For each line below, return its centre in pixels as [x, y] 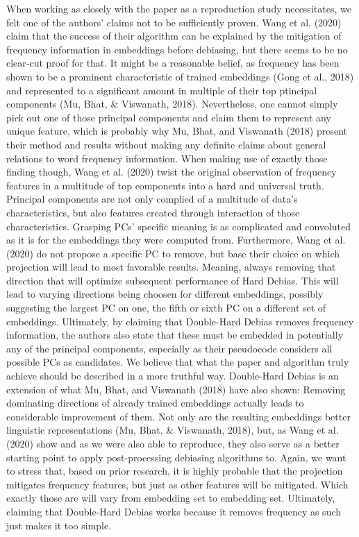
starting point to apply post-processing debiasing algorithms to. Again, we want [176, 457]
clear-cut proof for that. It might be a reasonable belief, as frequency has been [173, 63]
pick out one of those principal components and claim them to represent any [169, 117]
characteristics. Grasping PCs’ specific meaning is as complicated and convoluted [178, 226]
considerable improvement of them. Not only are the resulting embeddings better [178, 416]
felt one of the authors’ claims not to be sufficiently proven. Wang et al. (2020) [174, 22]
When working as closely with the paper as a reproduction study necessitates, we [179, 8]
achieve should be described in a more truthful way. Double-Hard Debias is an [173, 376]
